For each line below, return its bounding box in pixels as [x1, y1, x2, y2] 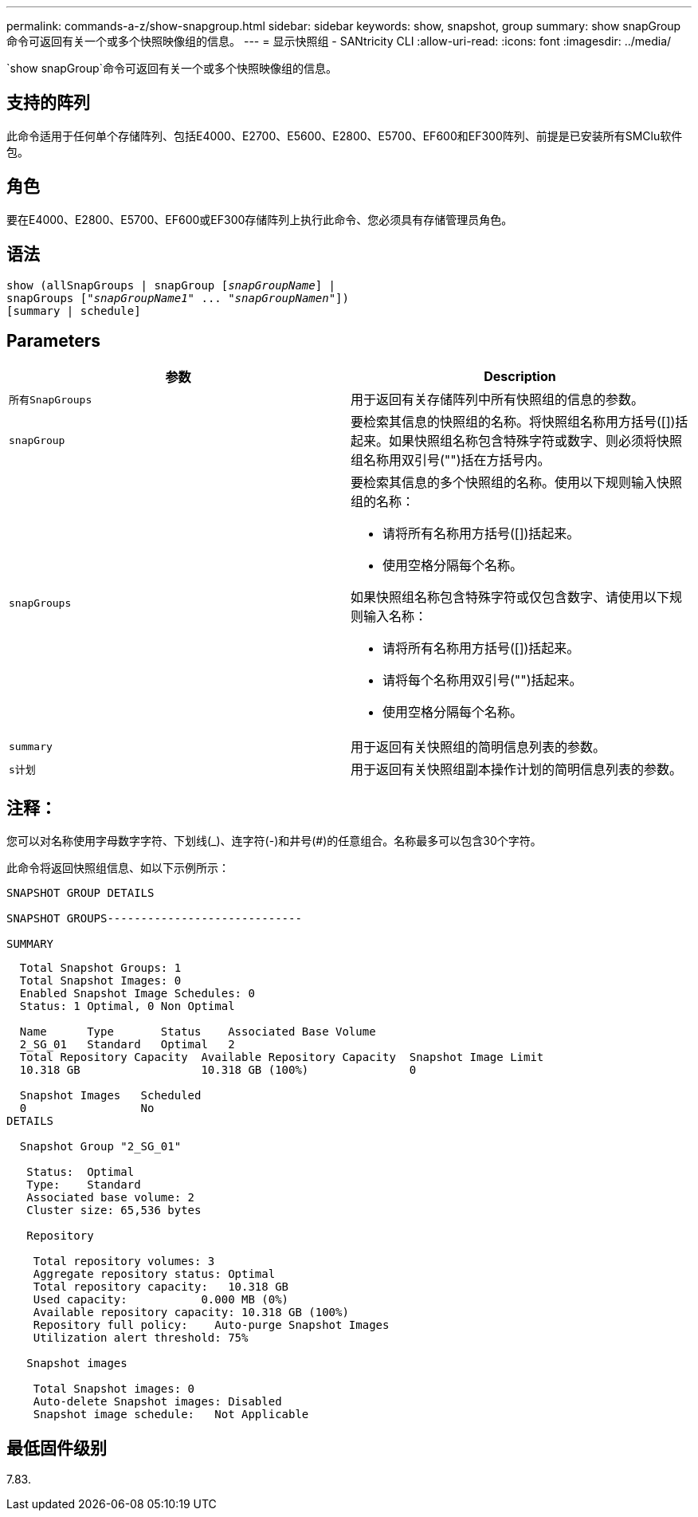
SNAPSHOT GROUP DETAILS [6, 886, 155, 900]
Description [484, 368, 556, 385]
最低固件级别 [6, 1437, 107, 1458]
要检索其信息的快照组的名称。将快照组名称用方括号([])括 [351, 414, 688, 430]
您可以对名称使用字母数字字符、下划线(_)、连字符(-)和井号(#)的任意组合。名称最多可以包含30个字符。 [6, 834, 542, 848]
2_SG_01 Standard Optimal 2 [19, 1038, 235, 1051]
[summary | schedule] [6, 304, 141, 317]
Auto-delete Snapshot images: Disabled [33, 1395, 282, 1409]
